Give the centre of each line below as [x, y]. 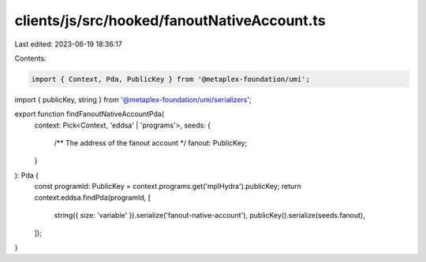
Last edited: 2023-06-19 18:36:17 [68, 44]
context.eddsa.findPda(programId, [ [93, 197]
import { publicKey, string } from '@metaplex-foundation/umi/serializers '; [133, 99]
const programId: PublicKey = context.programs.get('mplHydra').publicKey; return [168, 186]
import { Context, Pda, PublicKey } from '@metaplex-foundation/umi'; [171, 79]
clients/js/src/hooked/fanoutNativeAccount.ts [170, 20]
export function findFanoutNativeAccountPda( [90, 114]
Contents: [30, 58]
